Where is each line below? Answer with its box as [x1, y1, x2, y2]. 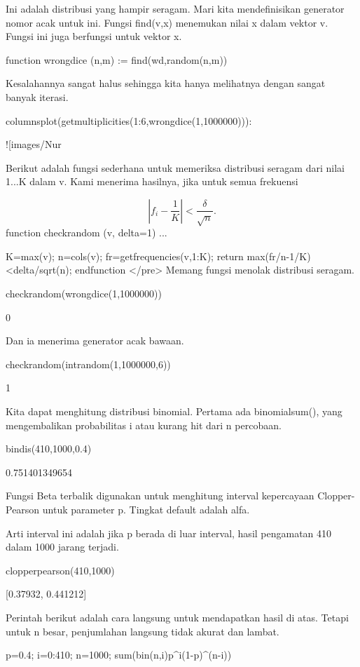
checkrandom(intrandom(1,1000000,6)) [6, 356, 171, 371]
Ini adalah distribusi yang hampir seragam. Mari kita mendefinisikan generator [6, 1, 345, 15]
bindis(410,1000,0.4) [6, 441, 92, 456]
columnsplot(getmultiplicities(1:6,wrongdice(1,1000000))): [6, 113, 252, 128]
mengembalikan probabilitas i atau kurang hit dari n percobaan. [6, 417, 282, 432]
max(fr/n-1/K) [247, 248, 311, 263]
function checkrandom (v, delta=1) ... [6, 225, 167, 240]
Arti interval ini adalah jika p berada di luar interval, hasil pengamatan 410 [6, 525, 332, 540]
